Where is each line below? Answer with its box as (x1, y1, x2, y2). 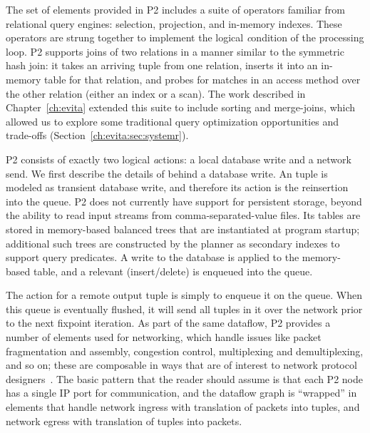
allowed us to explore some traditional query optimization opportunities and (6, 113, 339, 128)
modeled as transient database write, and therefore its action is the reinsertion (6, 180, 349, 195)
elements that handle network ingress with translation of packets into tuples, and (6, 399, 360, 414)
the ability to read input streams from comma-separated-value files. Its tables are (6, 208, 361, 223)
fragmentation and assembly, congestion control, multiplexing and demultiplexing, (6, 343, 364, 358)
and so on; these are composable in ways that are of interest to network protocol (6, 357, 357, 372)
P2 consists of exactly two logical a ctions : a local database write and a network (6, 151, 351, 166)
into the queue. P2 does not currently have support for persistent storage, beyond (6, 193, 362, 208)
